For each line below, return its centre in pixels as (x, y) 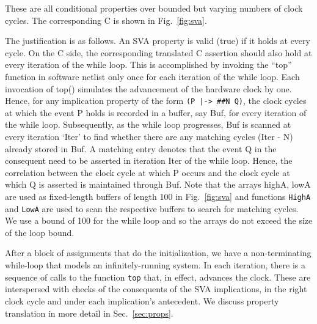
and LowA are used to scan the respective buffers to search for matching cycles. (152, 208)
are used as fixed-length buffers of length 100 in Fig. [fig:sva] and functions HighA (158, 196)
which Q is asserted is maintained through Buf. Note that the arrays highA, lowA (158, 184)
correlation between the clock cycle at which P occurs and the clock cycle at (148, 172)
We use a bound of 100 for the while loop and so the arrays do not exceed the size (159, 220)
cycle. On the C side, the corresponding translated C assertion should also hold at (158, 52)
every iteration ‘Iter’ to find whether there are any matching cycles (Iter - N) (149, 136)
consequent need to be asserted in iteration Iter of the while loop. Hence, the (149, 160)
